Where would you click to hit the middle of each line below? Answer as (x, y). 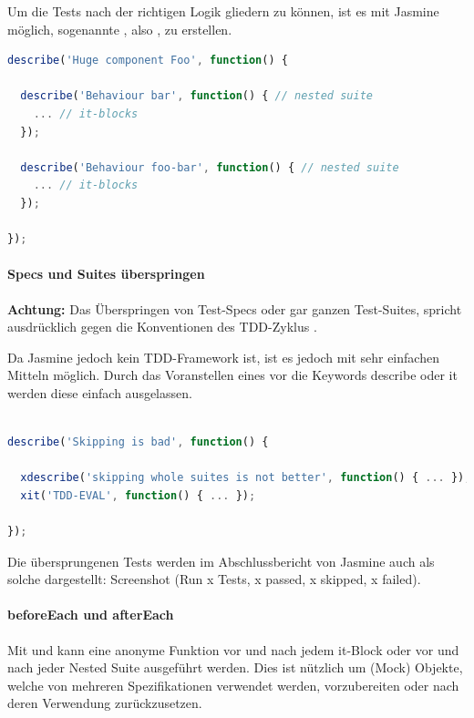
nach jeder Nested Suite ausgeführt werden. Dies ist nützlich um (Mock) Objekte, (235, 667)
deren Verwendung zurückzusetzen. (105, 703)
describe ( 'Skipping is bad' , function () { (138, 442)
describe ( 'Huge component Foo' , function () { (148, 61)
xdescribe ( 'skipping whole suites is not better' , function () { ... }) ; (246, 478)
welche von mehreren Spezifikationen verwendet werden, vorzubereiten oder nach (233, 685)
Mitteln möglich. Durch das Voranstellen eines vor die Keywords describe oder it (232, 375)
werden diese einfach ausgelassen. (100, 392)
